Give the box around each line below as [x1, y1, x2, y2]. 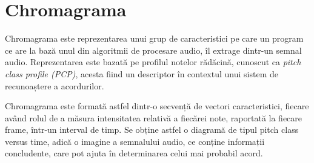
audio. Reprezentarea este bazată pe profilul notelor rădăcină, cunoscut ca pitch [5, 56, 301, 68]
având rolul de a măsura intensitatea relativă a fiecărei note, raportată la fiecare [5, 111, 302, 124]
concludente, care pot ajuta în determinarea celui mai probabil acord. [5, 147, 263, 159]
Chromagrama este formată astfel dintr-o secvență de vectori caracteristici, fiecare [5, 100, 309, 112]
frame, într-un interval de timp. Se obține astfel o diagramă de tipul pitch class [5, 123, 299, 136]
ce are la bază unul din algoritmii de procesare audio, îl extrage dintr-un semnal [5, 43, 302, 56]
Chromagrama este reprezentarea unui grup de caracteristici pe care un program [5, 32, 304, 45]
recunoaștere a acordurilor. [5, 79, 104, 92]
